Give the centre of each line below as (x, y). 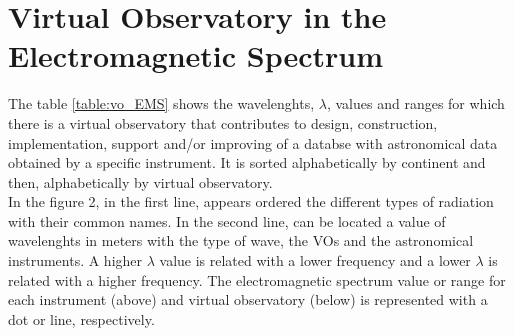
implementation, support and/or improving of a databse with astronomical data (253, 142)
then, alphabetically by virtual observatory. (140, 181)
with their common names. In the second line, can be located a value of (227, 220)
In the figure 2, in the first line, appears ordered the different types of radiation (251, 201)
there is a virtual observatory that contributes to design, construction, (223, 122)
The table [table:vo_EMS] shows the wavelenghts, (161, 103)
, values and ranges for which (415, 103)
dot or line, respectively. (81, 318)
